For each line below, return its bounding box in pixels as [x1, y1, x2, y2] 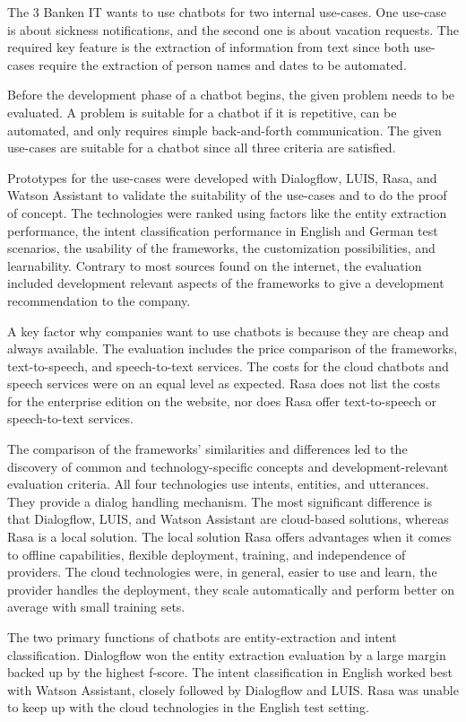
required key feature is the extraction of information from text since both [7, 38, 410, 57]
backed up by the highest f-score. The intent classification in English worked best [7, 663, 453, 682]
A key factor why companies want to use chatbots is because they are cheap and [7, 321, 449, 340]
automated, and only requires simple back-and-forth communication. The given [7, 120, 442, 139]
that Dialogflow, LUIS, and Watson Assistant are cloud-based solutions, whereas [7, 509, 449, 528]
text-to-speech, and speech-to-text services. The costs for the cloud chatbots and [7, 356, 449, 375]
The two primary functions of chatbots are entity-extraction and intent [7, 628, 397, 646]
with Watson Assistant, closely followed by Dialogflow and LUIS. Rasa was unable [7, 680, 459, 699]
